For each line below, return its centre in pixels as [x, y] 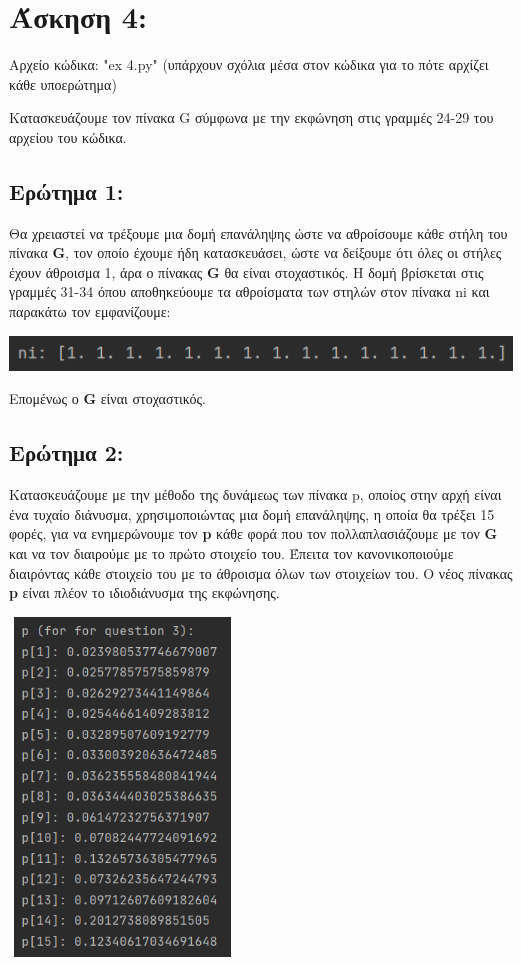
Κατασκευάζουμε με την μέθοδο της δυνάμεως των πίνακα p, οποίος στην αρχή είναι [255, 494]
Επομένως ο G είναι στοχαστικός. [108, 398]
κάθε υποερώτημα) [63, 83]
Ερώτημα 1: [66, 190]
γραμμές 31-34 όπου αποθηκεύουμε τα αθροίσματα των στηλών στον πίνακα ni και [249, 291]
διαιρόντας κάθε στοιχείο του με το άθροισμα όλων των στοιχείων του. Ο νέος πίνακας [261, 572]
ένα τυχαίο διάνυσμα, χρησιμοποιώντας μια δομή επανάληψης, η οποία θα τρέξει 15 [252, 513]
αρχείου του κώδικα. [68, 136]
